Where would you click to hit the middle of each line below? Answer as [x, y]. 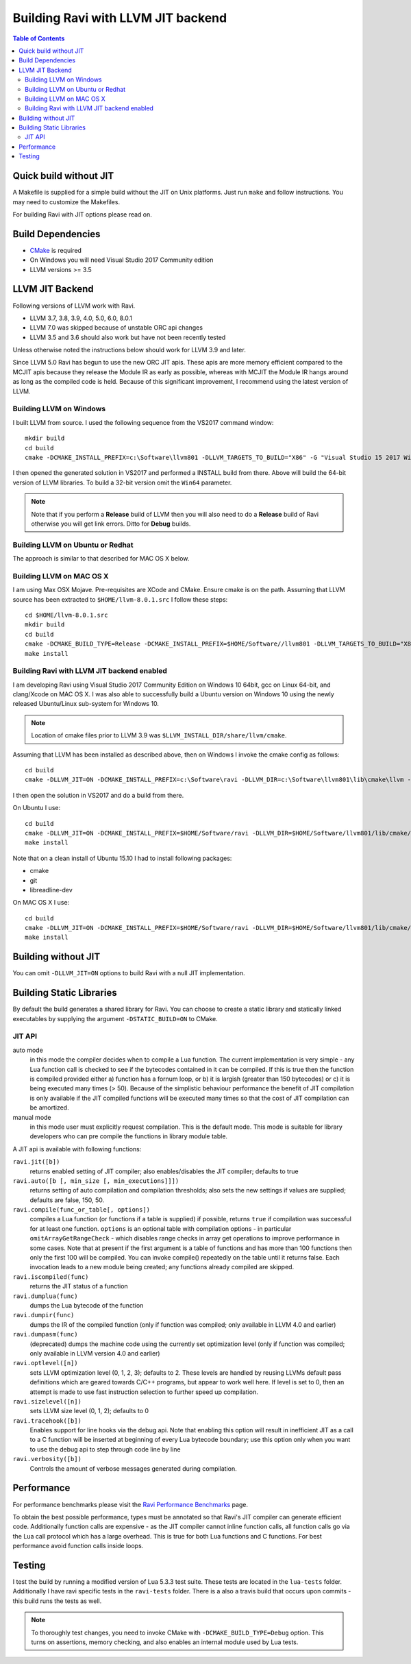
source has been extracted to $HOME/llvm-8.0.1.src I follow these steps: [120, 599]
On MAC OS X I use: [41, 903]
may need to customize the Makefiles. [66, 201]
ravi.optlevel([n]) [45, 1363]
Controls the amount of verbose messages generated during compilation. [133, 1468]
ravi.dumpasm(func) [45, 1334]
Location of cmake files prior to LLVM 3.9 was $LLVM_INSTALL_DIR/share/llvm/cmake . [159, 735]
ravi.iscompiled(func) [51, 1277]
